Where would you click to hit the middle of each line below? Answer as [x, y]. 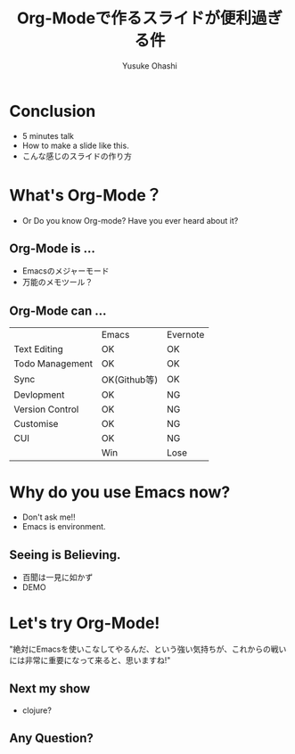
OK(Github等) [130, 380]
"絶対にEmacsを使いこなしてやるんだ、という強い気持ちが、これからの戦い [148, 649]
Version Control [46, 409]
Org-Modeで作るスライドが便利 [134, 18]
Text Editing [39, 349]
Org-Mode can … [58, 311]
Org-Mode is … [52, 249]
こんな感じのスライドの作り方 [77, 156]
